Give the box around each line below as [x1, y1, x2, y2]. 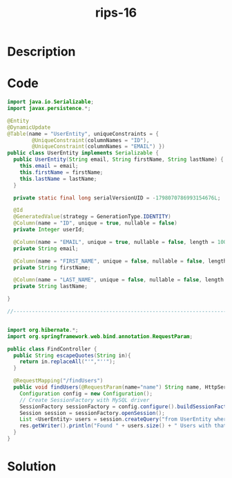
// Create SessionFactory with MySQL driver [19, 396, 150, 403]
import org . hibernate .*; [7, 326, 79, 333]
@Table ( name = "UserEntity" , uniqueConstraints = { [7, 130, 159, 137]
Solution [7, 459, 57, 475]
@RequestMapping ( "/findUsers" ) [13, 378, 104, 384]
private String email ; [13, 245, 79, 252]
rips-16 [95, 5, 137, 21]
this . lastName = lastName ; [19, 175, 97, 182]
